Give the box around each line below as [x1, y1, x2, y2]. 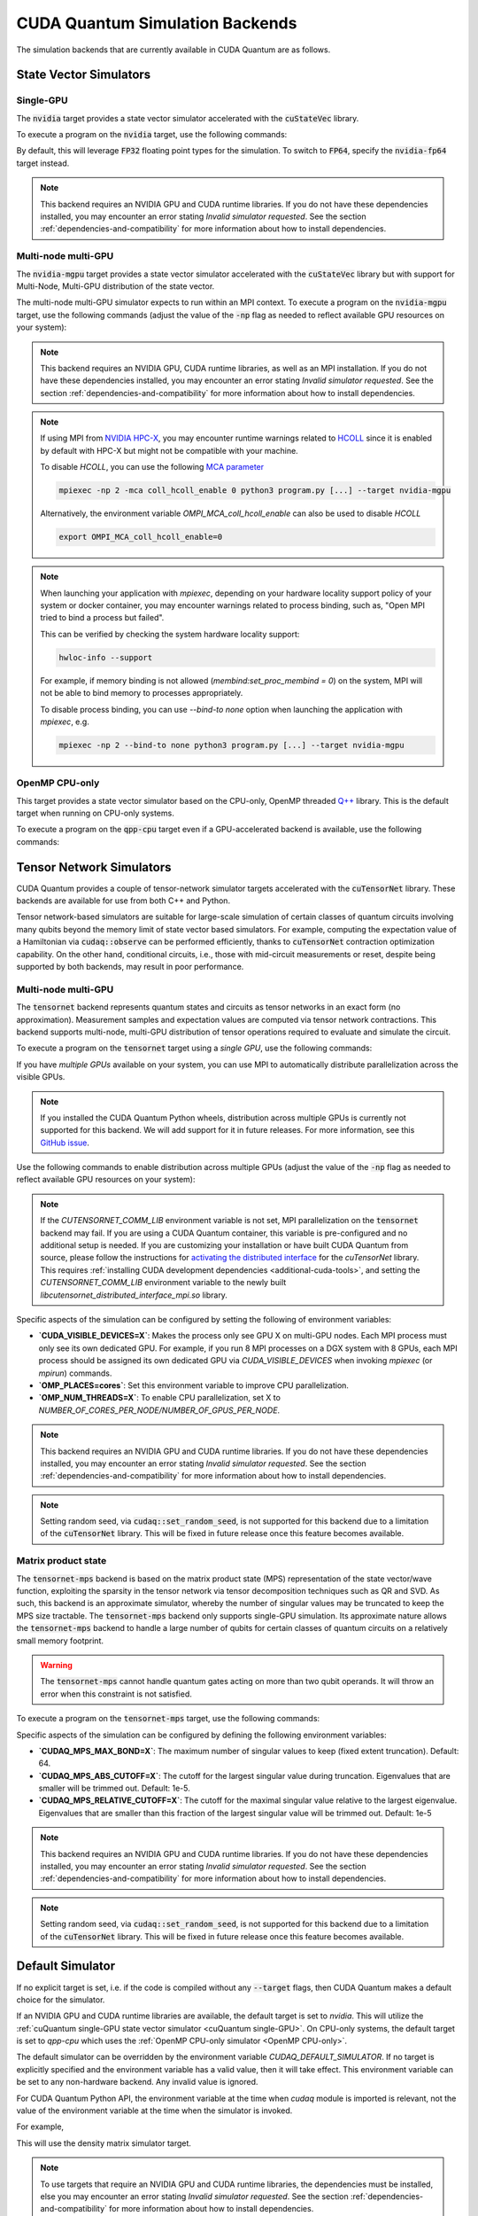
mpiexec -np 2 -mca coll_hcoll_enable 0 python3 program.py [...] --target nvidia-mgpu [58, 486, 451, 495]
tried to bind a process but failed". [40, 613, 165, 623]
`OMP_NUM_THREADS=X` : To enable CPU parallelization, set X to [38, 1393, 281, 1403]
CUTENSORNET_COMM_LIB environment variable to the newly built [40, 1277, 287, 1288]
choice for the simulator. [16, 1994, 105, 2005]
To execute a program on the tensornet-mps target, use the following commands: [16, 1713, 320, 1724]
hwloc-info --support [58, 652, 153, 662]
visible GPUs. [16, 1072, 66, 1082]
